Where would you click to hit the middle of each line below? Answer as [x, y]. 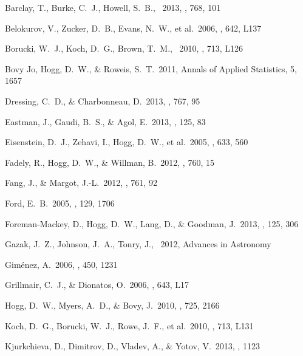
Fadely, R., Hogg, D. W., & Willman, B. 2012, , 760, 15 [110, 162]
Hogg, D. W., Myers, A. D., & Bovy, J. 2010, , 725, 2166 [112, 305]
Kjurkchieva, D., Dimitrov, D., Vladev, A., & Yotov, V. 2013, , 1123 [132, 346]
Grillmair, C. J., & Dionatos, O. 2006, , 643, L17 [97, 285]
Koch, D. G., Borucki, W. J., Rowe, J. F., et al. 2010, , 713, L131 [129, 325]
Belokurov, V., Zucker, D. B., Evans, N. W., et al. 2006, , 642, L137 [133, 28]
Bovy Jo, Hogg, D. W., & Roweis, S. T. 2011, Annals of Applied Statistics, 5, [151, 68]
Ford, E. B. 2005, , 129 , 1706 [60, 203]
